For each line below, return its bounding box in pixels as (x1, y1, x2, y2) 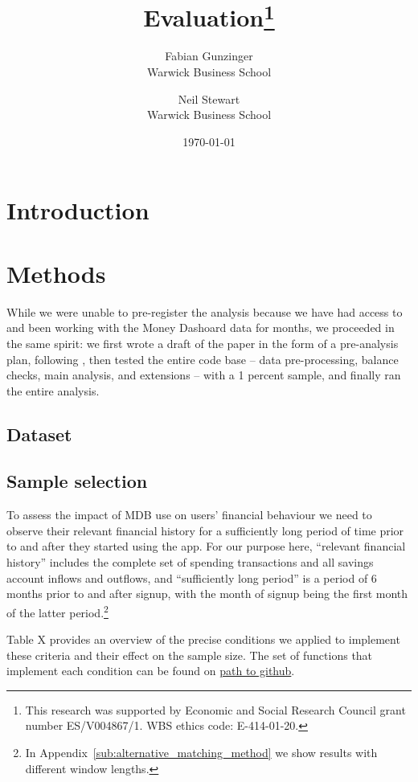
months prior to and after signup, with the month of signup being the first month (6, 585, 408, 602)
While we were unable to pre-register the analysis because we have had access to (6, 303, 403, 320)
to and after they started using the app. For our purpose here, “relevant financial (6, 538, 406, 555)
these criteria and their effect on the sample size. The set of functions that (6, 646, 373, 663)
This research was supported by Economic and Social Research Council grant (25, 701, 406, 718)
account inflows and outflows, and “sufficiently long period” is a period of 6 (6, 569, 377, 586)
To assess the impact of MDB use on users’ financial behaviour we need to (6, 506, 372, 523)
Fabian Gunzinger (165, 47, 253, 64)
